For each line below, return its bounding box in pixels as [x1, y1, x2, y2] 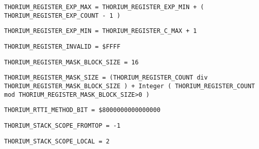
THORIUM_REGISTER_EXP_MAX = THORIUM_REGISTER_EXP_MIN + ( [4, 4, 204, 11]
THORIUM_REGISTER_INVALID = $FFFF [4, 43, 121, 50]
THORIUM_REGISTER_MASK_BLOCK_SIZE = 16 [4, 58, 139, 66]
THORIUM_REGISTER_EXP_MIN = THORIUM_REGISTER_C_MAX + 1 [4, 27, 197, 35]
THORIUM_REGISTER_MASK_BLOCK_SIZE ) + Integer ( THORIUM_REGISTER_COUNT [4, 82, 255, 90]
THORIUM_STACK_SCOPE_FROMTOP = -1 [4, 122, 121, 129]
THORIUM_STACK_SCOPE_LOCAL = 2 [4, 137, 110, 145]
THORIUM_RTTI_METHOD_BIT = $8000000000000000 [4, 106, 160, 114]
